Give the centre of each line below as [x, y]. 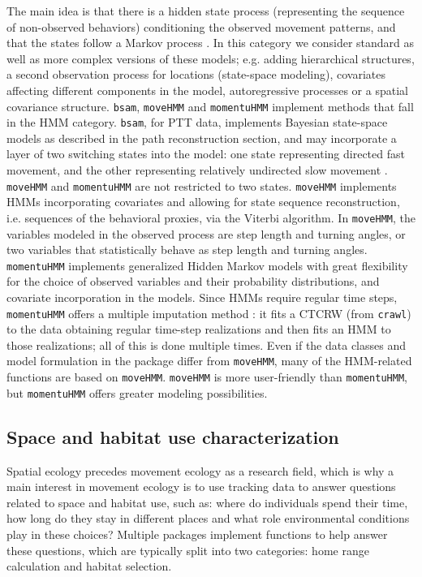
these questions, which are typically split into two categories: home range [188, 550]
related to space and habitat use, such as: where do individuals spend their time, [207, 502]
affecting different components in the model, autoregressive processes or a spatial [207, 90]
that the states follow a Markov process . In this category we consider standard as [211, 43]
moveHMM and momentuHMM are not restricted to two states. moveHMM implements [202, 185]
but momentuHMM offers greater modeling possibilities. [137, 392]
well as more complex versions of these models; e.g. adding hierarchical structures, [211, 58]
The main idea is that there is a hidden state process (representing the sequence [206, 11]
